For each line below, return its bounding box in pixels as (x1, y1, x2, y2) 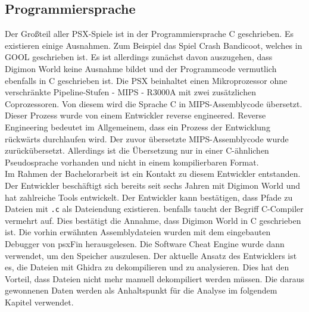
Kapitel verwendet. (5, 295, 74, 308)
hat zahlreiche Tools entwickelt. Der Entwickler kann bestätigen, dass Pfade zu (5, 191, 293, 203)
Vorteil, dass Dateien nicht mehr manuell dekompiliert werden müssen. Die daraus (5, 272, 305, 285)
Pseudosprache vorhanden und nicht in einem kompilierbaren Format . (5, 155, 259, 168)
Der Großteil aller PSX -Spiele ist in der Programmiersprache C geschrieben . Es (5, 27, 294, 40)
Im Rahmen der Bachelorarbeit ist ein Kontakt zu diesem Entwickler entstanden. (5, 167, 301, 180)
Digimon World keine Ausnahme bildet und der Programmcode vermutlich (5, 62, 277, 74)
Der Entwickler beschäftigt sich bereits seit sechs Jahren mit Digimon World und (5, 179, 301, 191)
